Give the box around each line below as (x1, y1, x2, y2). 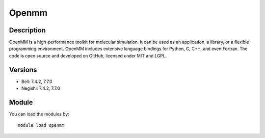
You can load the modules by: (9, 111, 70, 117)
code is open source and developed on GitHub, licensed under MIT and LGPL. (9, 53, 167, 58)
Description (9, 26, 46, 34)
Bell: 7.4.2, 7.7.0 (21, 79, 53, 84)
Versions (9, 65, 37, 74)
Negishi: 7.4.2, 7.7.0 (21, 85, 60, 91)
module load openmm (18, 123, 65, 128)
